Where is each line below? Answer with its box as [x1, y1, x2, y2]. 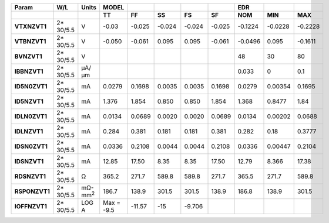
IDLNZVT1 [14, 128, 43, 135]
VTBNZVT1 [14, 37, 46, 45]
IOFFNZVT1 [14, 203, 47, 211]
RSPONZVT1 [14, 187, 50, 195]
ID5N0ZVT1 [14, 83, 48, 90]
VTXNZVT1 [14, 22, 47, 30]
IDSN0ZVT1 [14, 142, 48, 150]
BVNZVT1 [14, 53, 42, 60]
